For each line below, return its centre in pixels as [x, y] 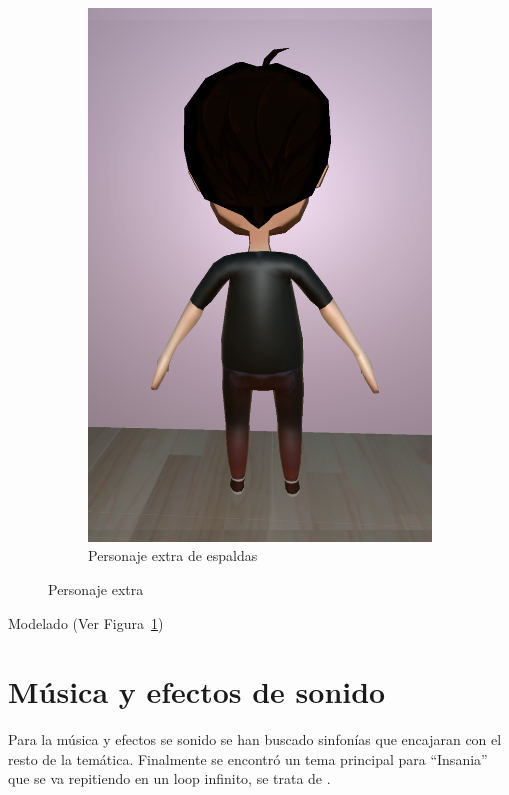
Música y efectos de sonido [197, 691]
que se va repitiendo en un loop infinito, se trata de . [169, 778]
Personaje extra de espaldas [173, 555]
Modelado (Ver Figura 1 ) [86, 622]
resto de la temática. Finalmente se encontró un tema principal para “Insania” [248, 758]
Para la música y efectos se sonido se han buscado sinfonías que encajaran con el [255, 739]
